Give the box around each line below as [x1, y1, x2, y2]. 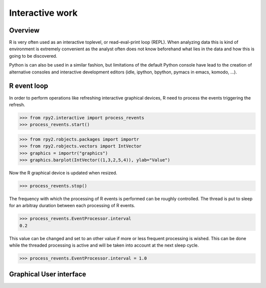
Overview [9, 26, 40, 35]
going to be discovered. [9, 53, 58, 59]
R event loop [9, 82, 49, 90]
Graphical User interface [9, 270, 86, 278]
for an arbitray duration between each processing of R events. [9, 203, 135, 209]
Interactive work [9, 7, 78, 18]
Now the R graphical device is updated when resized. [9, 170, 118, 176]
